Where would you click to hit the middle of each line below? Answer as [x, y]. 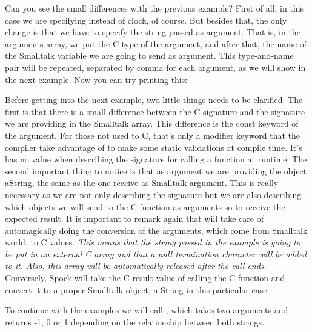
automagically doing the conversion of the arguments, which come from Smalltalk [156, 230]
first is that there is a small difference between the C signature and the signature [155, 111]
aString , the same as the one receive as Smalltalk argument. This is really [142, 183]
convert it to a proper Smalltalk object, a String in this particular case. [137, 289]
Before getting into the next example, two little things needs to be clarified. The [154, 100]
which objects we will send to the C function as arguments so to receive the [145, 206]
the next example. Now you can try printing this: [96, 79]
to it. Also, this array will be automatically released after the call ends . [136, 266]
